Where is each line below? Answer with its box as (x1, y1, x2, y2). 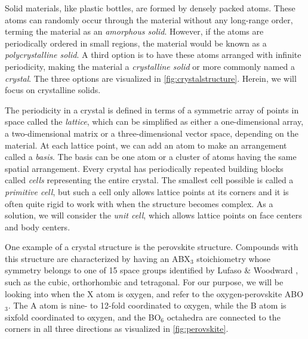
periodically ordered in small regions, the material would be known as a (5, 36, 267, 49)
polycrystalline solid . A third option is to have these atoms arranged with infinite (5, 48, 301, 61)
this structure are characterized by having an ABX (5, 252, 190, 264)
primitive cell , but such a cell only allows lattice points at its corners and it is (5, 185, 289, 198)
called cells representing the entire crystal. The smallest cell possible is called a (5, 174, 294, 186)
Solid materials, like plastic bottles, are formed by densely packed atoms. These (5, 2, 295, 14)
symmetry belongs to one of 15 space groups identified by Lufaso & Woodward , (5, 264, 298, 276)
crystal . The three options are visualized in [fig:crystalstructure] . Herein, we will (5, 72, 297, 84)
